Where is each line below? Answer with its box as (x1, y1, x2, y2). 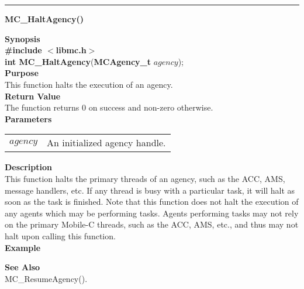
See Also (5, 261, 40, 273)
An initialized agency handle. (46, 136, 166, 150)
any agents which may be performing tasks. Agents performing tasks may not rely (5, 207, 299, 219)
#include (5, 44, 42, 56)
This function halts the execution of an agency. (5, 78, 173, 90)
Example (5, 241, 41, 253)
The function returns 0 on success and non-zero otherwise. (5, 101, 213, 113)
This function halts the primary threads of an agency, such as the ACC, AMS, (5, 172, 285, 184)
